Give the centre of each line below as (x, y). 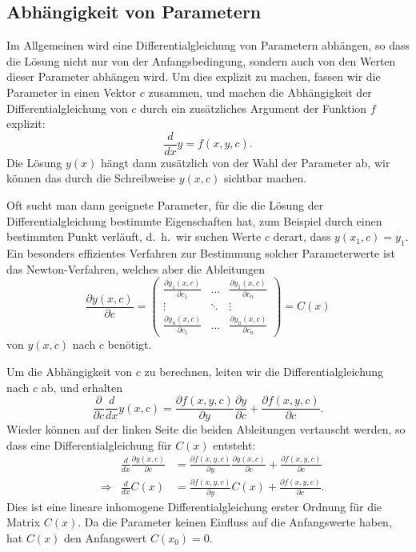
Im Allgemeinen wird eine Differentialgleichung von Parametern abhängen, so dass (208, 45)
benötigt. (130, 344)
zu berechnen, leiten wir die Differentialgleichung (264, 371)
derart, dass (302, 236)
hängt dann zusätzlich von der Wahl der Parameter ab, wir (245, 162)
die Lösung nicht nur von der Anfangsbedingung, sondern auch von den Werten (201, 60)
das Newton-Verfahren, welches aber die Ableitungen (136, 268)
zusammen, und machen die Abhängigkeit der (260, 92)
